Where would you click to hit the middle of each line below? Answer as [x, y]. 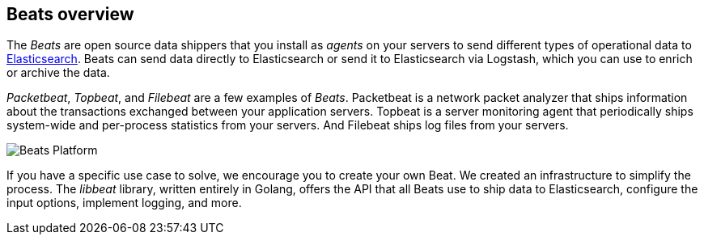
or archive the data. [58, 73]
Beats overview [70, 14]
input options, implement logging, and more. [124, 203]
